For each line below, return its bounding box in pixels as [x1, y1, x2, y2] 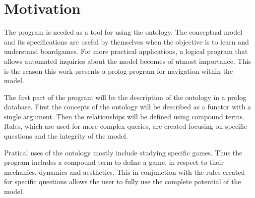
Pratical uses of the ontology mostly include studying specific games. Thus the [4, 147, 243, 157]
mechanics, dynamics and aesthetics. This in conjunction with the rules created [4, 166, 245, 177]
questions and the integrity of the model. [4, 131, 128, 141]
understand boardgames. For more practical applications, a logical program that [4, 46, 248, 56]
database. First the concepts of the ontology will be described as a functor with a [4, 101, 252, 112]
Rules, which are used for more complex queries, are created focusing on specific [4, 121, 247, 131]
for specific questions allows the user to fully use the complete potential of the [4, 176, 241, 187]
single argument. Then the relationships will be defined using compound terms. [4, 111, 245, 121]
